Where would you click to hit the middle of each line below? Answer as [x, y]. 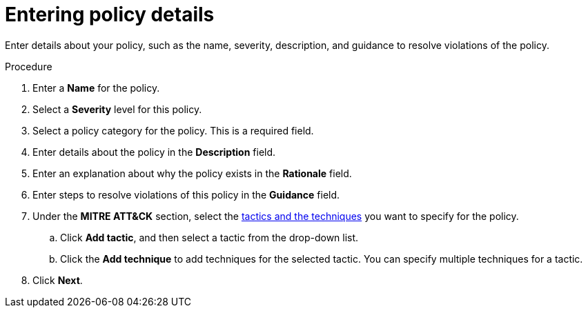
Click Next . [58, 280]
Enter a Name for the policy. [96, 88]
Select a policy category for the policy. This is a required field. [173, 130]
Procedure [29, 66]
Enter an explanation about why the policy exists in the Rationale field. [192, 173]
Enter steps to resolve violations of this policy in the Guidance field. [186, 194]
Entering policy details [110, 14]
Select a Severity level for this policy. [117, 109]
